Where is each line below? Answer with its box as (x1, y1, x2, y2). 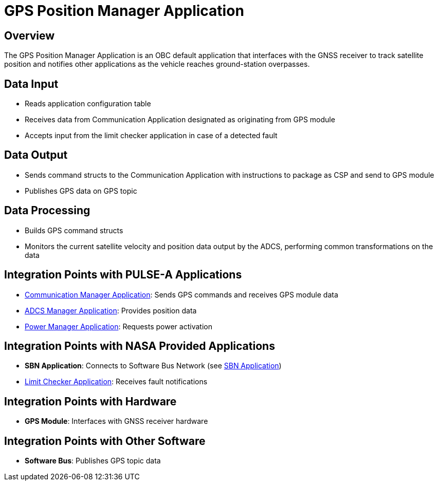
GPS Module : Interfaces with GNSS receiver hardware (25, 417, 208, 426)
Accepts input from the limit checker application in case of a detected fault (25, 131, 278, 140)
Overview (4, 29, 55, 42)
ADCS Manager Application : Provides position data (25, 306, 197, 315)
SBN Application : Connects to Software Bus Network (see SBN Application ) (25, 361, 282, 370)
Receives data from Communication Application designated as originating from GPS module (25, 115, 335, 124)
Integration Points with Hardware (4, 395, 177, 408)
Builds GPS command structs (25, 226, 123, 235)
